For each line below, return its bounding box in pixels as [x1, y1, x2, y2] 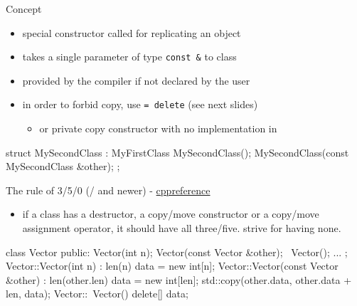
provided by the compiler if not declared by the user [22, 73, 250, 88]
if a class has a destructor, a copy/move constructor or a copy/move [22, 206, 319, 221]
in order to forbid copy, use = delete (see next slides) [22, 97, 258, 112]
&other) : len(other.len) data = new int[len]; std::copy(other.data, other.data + [6, 272, 352, 287]
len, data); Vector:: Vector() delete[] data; [6, 286, 188, 301]
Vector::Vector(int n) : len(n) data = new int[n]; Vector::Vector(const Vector [6, 258, 339, 273]
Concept [6, 1, 42, 16]
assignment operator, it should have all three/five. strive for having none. [22, 221, 341, 236]
